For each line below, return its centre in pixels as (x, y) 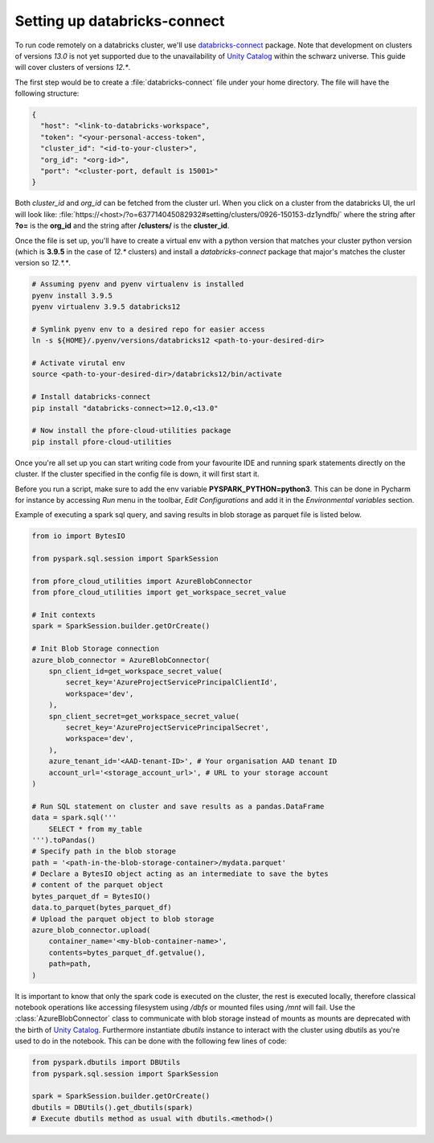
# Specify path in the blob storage (104, 851)
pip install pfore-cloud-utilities (102, 442)
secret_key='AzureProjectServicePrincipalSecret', (167, 728)
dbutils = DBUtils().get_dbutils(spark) (112, 1107)
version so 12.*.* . (43, 263)
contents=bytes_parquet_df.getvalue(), (127, 952)
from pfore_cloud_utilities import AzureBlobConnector (142, 581)
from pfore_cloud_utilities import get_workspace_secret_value (159, 592)
